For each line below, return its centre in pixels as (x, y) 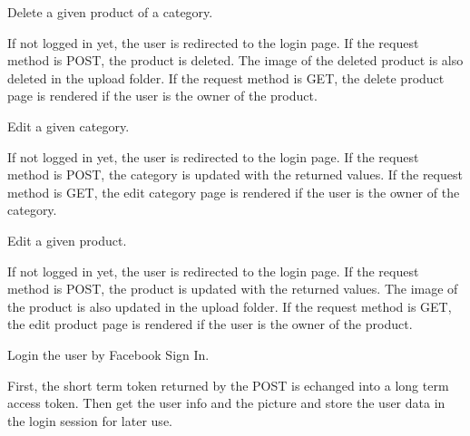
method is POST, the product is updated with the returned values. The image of (233, 289)
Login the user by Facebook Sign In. (108, 354)
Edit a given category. (69, 126)
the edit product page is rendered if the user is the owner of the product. (210, 324)
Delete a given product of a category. (110, 12)
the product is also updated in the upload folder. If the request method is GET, (230, 306)
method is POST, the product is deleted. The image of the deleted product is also (235, 60)
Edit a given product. (67, 240)
